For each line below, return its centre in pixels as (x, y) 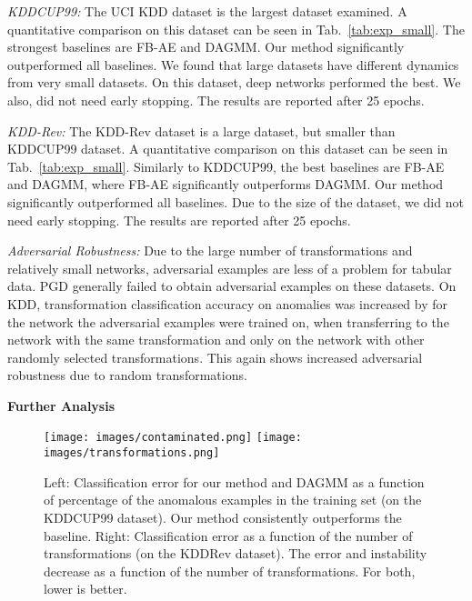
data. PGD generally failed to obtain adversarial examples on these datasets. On (232, 286)
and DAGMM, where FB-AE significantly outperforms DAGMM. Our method (226, 184)
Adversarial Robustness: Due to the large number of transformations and (210, 250)
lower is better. (85, 589)
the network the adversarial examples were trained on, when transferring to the (228, 321)
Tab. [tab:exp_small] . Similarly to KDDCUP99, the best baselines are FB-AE (226, 166)
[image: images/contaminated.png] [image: (173, 438)
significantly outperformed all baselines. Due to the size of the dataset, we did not (236, 201)
